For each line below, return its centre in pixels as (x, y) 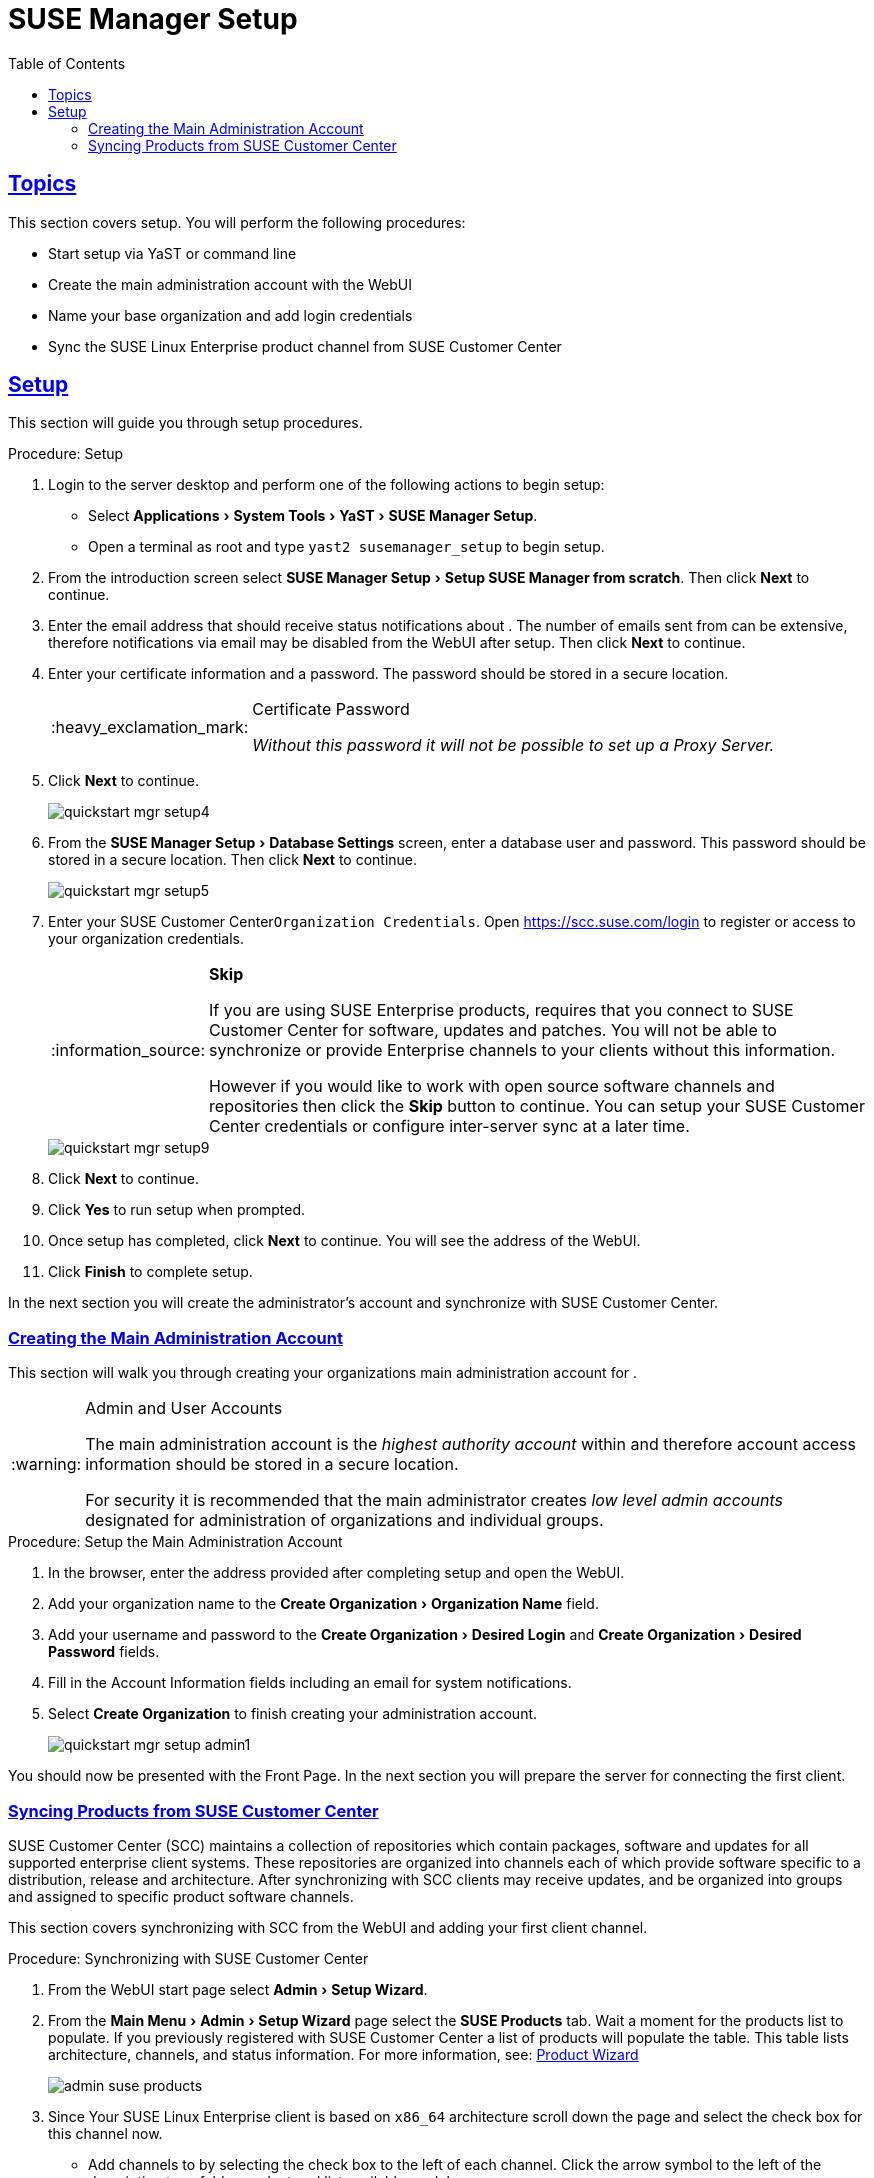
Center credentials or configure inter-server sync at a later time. (449, 1126)
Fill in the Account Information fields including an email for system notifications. (310, 1683)
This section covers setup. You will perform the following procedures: (237, 222)
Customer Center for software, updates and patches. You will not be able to (493, 1030)
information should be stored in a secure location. (272, 1464)
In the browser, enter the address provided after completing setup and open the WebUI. (336, 1573)
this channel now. (105, 2133)
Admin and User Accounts (184, 1408)
